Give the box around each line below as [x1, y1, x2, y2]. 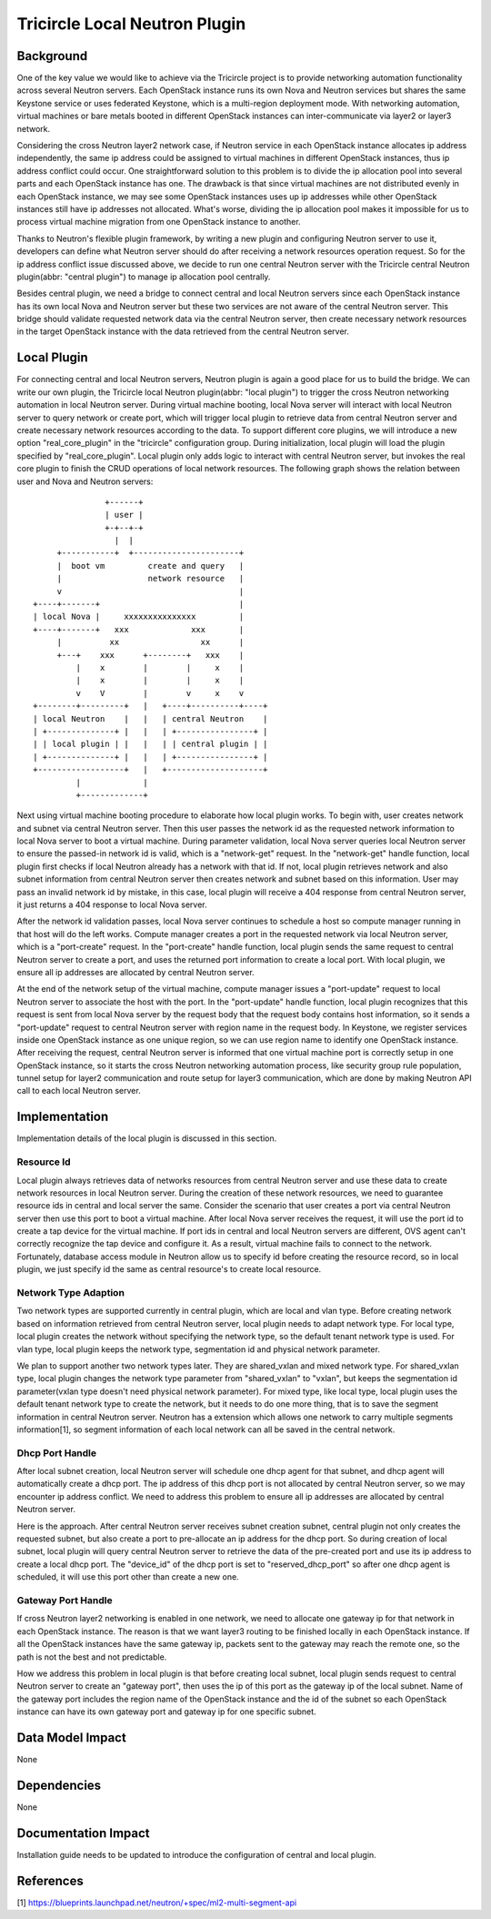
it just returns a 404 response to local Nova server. [16, 899, 207, 910]
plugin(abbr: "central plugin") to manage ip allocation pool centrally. [16, 271, 271, 282]
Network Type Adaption [16, 1287, 125, 1299]
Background [16, 48, 88, 64]
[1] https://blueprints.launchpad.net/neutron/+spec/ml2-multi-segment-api [16, 1897, 297, 1908]
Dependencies [16, 1777, 102, 1793]
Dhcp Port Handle [16, 1447, 97, 1459]
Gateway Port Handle [16, 1593, 113, 1606]
